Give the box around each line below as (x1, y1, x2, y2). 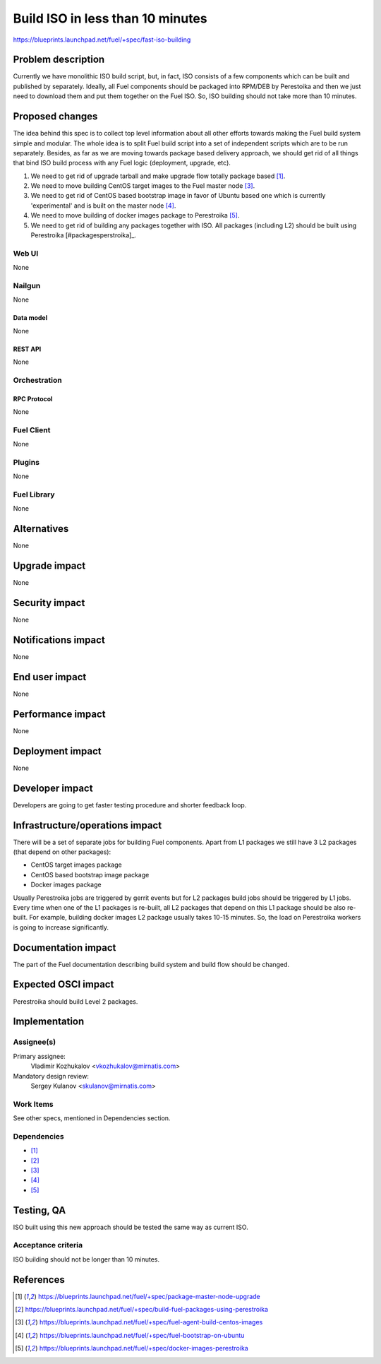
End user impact (13, 671, 87, 683)
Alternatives (13, 523, 69, 535)
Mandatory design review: (13, 1072, 90, 1080)
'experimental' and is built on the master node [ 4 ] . (30, 201, 176, 210)
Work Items (13, 1099, 54, 1109)
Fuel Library (13, 490, 55, 499)
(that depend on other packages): (13, 848, 111, 856)
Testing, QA (13, 1204, 66, 1216)
